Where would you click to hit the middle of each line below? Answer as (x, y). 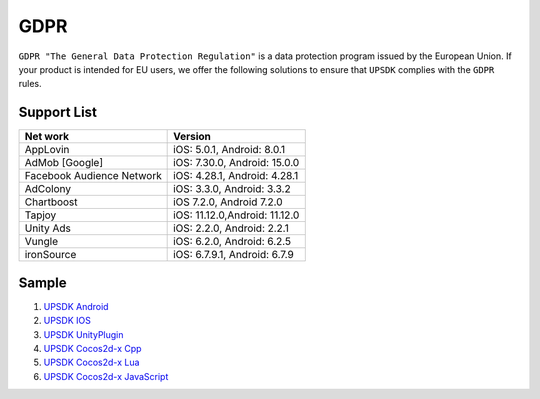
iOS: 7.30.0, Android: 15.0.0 (236, 163)
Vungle (41, 242)
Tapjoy (40, 215)
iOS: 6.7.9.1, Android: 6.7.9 (234, 255)
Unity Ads (48, 228)
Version (192, 137)
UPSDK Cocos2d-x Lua (91, 362)
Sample (42, 282)
